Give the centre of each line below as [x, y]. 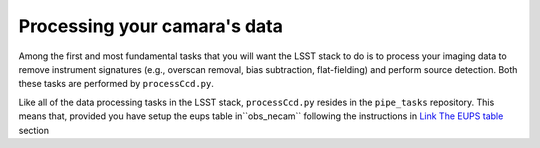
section [34, 130]
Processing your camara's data [151, 26]
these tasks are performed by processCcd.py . [116, 84]
